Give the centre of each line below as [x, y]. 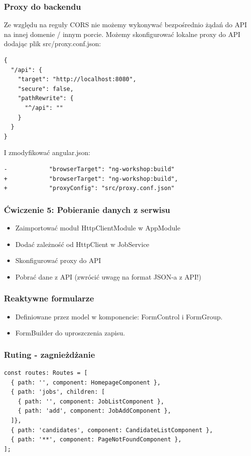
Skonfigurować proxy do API [58, 260]
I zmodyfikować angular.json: [47, 152]
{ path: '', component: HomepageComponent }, [86, 382]
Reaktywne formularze [49, 298]
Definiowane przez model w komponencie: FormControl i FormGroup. [119, 316]
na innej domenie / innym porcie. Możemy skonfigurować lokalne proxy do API [122, 34]
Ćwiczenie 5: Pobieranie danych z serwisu [87, 209]
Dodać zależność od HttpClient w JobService [82, 244]
